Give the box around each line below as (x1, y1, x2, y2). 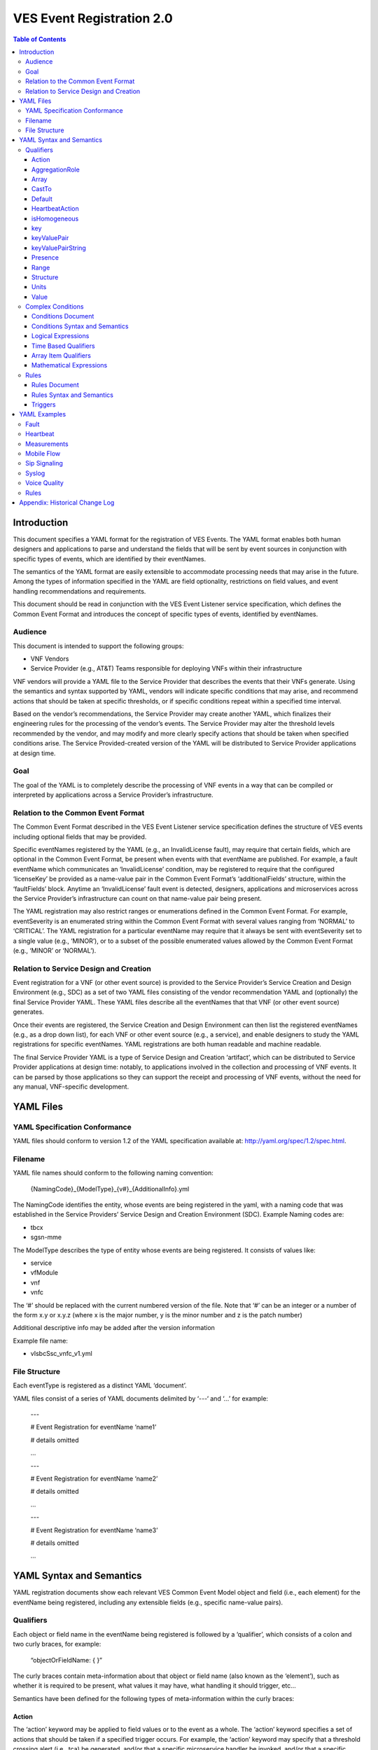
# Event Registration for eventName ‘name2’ (30, 1474, 158, 1483)
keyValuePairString (31, 244, 87, 252)
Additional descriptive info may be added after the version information (13, 1324, 215, 1332)
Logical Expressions (31, 332, 90, 340)
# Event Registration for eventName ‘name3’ (30, 1526, 158, 1534)
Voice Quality (25, 479, 64, 487)
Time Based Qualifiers (31, 342, 95, 350)
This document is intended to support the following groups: (13, 641, 184, 650)
